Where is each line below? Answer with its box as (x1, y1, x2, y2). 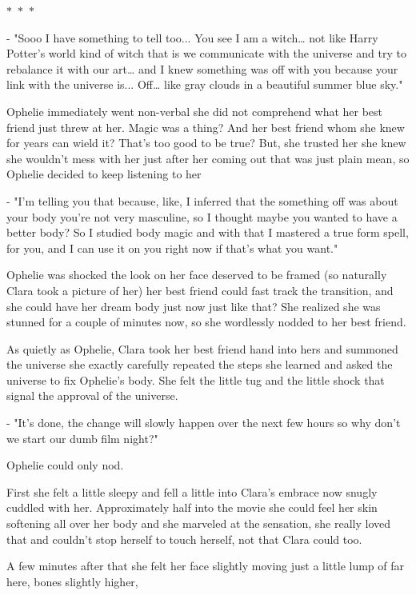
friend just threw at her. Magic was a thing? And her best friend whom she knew (6, 118, 405, 135)
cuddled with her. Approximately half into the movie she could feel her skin (6, 499, 378, 516)
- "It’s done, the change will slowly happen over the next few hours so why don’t (6, 414, 401, 431)
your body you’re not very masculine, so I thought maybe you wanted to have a (6, 208, 398, 225)
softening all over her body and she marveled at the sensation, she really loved (6, 515, 391, 532)
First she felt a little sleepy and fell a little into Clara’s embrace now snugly (6, 483, 378, 500)
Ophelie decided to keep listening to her (6, 166, 202, 182)
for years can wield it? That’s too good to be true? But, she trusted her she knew (6, 134, 406, 151)
